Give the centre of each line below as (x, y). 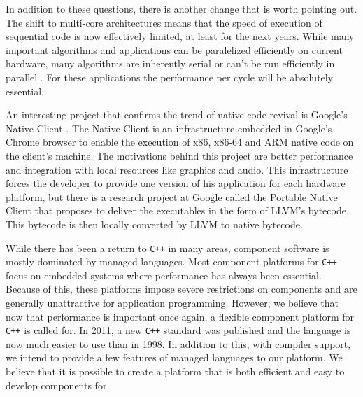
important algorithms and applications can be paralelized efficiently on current (174, 49)
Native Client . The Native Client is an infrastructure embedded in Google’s (169, 128)
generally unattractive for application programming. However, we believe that (172, 302)
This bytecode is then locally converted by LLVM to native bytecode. (154, 224)
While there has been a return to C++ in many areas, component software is (168, 248)
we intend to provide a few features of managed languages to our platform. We (174, 357)
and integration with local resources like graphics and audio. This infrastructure (177, 169)
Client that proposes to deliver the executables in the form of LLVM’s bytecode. (177, 210)
